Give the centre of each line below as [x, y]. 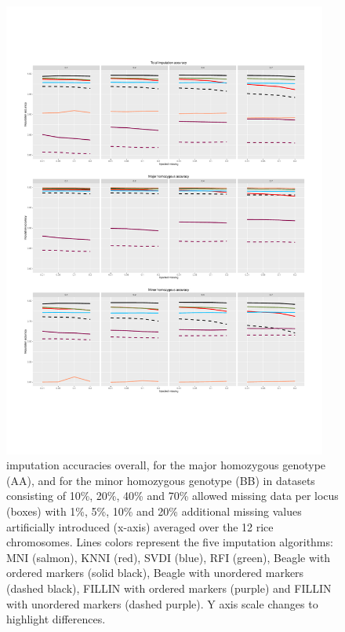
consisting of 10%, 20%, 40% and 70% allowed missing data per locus [172, 496]
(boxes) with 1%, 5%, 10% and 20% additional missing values [154, 511]
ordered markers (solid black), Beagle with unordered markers [155, 573]
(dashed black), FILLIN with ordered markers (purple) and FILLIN [169, 588]
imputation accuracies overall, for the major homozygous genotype [166, 465]
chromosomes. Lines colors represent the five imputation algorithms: [170, 542]
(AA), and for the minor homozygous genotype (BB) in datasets [161, 480]
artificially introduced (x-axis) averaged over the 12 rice [140, 526]
